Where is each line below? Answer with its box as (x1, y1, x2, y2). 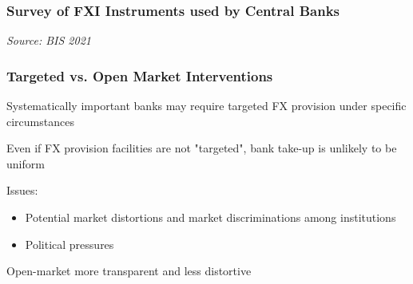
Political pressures (25, 235, 114, 252)
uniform (6, 155, 45, 172)
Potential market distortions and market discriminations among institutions (25, 209, 396, 225)
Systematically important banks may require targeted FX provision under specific (6, 97, 407, 114)
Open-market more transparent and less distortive (6, 262, 252, 279)
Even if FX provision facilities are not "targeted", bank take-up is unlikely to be (6, 140, 397, 156)
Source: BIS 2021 (6, 32, 91, 49)
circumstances (6, 112, 74, 129)
